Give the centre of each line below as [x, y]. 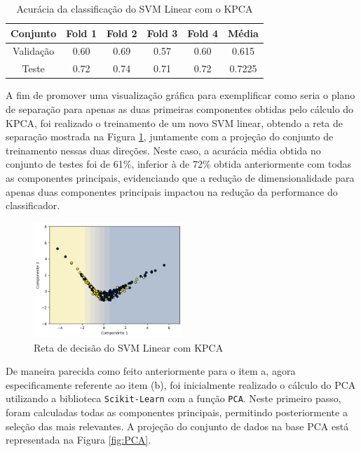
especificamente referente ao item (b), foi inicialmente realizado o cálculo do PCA [181, 384]
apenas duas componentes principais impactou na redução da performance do [172, 191]
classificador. [33, 205]
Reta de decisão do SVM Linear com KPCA [129, 347]
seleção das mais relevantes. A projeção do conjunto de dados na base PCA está [177, 426]
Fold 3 [162, 33]
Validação [34, 51]
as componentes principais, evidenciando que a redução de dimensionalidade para [180, 177]
